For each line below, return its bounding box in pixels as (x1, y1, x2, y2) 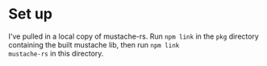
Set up (8, 5, 52, 23)
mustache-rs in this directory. (8, 48, 104, 58)
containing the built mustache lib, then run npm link (8, 39, 180, 49)
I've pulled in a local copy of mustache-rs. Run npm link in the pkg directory (8, 31, 260, 41)
